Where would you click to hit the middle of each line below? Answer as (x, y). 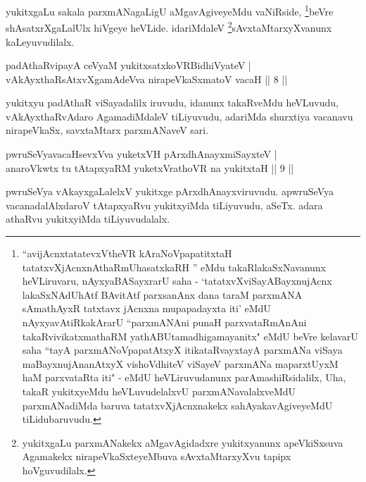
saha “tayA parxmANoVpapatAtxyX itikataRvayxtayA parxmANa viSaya (182, 350)
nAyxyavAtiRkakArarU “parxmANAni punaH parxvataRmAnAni (164, 322)
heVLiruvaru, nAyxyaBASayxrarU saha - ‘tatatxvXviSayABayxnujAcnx (177, 281)
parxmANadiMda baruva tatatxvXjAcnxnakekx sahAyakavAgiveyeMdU (177, 405)
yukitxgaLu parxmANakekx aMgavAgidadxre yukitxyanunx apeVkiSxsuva (183, 442)
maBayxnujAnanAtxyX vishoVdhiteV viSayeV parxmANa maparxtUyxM (180, 363)
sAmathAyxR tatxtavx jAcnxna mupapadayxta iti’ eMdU (146, 308)
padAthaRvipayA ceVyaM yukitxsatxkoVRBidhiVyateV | (128, 65)
